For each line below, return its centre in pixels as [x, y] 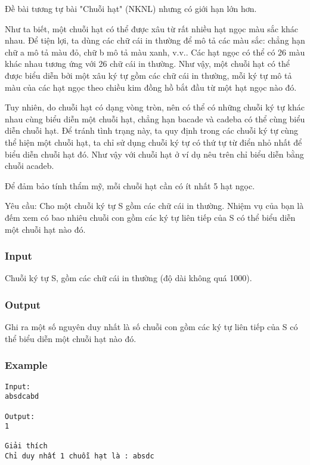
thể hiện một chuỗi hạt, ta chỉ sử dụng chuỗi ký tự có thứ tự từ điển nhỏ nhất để [154, 142]
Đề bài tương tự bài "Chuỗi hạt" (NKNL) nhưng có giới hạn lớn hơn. [131, 8]
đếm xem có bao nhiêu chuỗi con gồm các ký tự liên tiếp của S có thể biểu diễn [150, 217]
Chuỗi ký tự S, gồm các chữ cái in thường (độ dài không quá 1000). [128, 278]
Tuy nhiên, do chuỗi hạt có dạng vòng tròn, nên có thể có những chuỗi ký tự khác [155, 107]
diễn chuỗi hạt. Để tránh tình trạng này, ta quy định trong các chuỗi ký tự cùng [151, 130]
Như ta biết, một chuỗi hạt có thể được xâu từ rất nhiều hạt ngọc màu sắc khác [152, 28]
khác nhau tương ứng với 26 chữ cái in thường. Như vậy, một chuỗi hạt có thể [147, 64]
